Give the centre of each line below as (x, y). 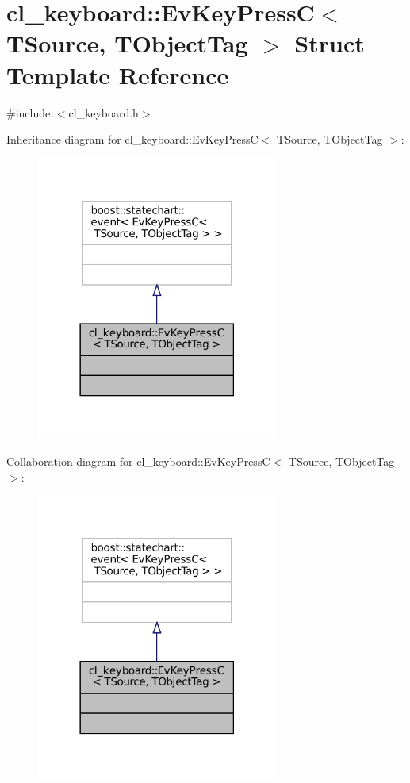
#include (29, 112)
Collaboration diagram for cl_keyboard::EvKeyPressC (138, 461)
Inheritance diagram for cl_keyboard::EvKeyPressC (132, 139)
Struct (330, 43)
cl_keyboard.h (103, 112)
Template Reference (118, 74)
